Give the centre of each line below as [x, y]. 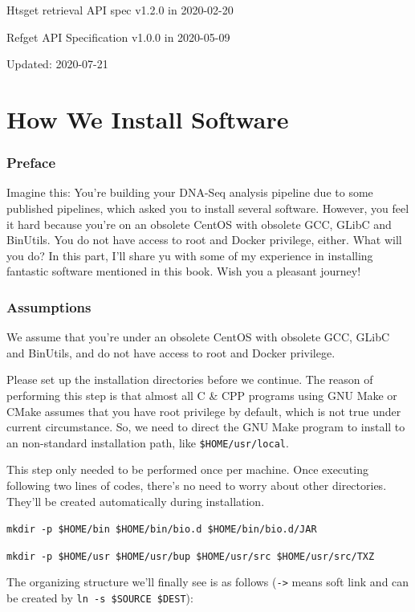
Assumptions [49, 306]
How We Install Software [148, 118]
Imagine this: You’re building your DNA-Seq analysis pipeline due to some [190, 192]
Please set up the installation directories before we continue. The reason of [190, 379]
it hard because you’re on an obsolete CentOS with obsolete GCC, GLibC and [199, 224]
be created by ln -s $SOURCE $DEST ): [100, 598]
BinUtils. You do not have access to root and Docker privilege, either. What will [204, 240]
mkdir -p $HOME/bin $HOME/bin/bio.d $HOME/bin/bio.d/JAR [162, 530]
